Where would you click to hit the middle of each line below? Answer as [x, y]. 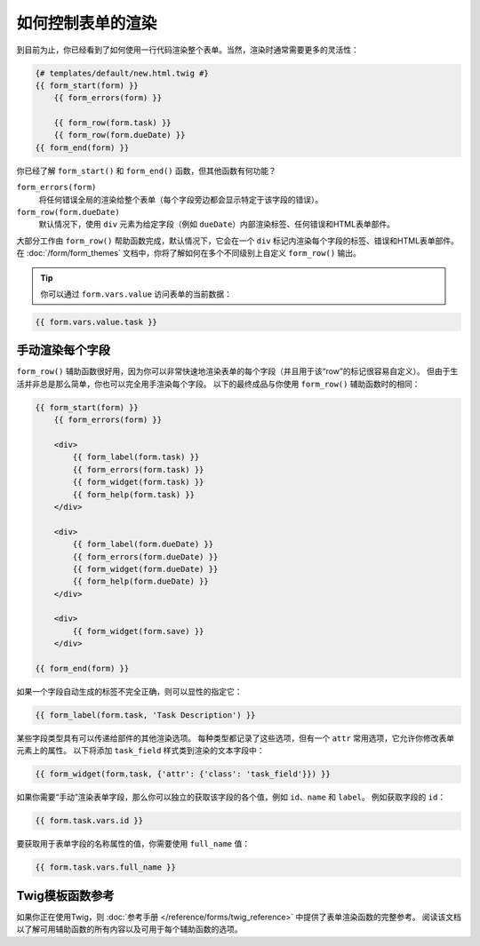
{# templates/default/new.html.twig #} [122, 73]
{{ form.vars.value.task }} [96, 322]
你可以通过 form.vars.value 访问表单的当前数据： [136, 294]
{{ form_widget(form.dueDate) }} [145, 569]
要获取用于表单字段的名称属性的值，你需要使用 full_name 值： [133, 844]
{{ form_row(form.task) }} [113, 123]
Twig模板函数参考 [65, 896]
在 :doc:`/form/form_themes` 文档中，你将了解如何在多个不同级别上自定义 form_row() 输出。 [189, 253]
